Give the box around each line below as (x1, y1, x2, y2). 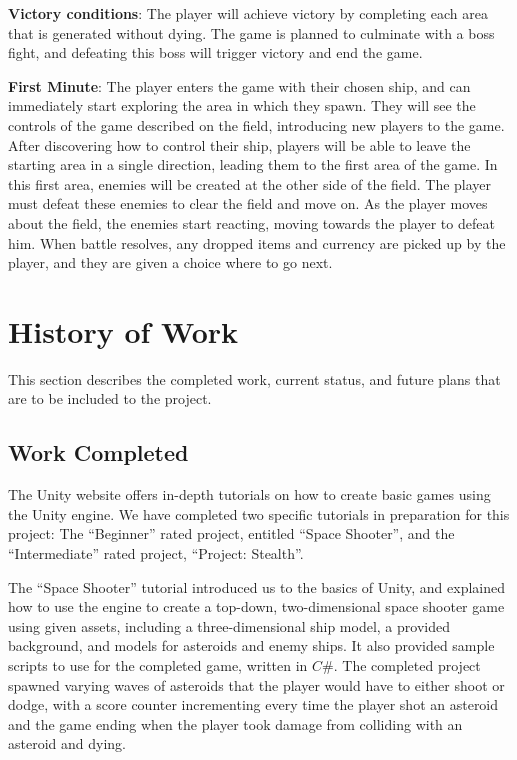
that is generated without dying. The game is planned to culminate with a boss (8, 22, 495, 43)
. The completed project (333, 654, 481, 675)
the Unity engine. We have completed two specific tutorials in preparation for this (8, 503, 510, 524)
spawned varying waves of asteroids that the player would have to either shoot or (8, 674, 505, 695)
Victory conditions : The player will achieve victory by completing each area (8, 3, 488, 23)
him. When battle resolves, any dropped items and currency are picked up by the (8, 232, 506, 253)
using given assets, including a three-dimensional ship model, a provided (8, 615, 450, 636)
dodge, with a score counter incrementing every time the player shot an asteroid (8, 694, 499, 715)
